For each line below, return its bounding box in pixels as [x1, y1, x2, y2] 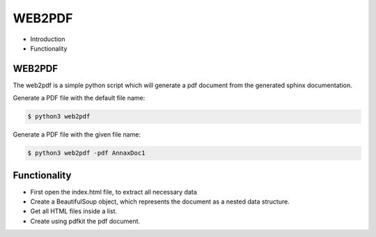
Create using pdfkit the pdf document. [30, 217, 141, 225]
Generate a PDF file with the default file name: [13, 94, 146, 102]
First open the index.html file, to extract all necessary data [30, 188, 198, 196]
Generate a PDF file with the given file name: [13, 130, 141, 139]
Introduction [30, 35, 65, 43]
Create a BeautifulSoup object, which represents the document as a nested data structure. [30, 197, 290, 206]
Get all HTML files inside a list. [30, 207, 118, 215]
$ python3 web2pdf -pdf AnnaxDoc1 [27, 149, 146, 157]
